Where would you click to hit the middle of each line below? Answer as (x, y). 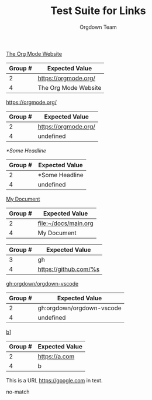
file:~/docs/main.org (65, 223)
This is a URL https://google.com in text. (54, 380)
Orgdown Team (98, 27)
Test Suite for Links (98, 11)
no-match (18, 392)
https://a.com (56, 356)
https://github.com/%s (69, 269)
